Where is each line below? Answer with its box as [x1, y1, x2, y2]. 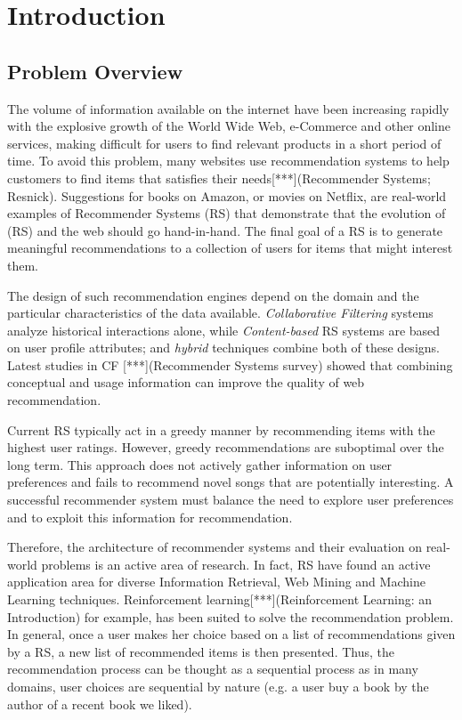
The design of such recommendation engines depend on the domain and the [7, 286, 419, 304]
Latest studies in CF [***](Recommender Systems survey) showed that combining [7, 355, 453, 374]
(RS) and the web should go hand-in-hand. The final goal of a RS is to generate [7, 221, 443, 239]
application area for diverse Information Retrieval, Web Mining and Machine [7, 572, 426, 591]
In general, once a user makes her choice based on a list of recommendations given [7, 625, 456, 643]
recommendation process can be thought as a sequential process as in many [7, 659, 418, 678]
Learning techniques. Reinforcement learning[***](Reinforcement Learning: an [7, 590, 433, 609]
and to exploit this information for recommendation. [7, 507, 293, 526]
